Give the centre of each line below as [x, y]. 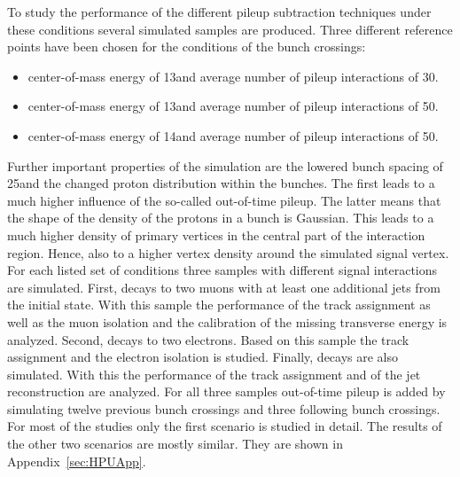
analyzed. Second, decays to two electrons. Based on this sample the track [208, 339]
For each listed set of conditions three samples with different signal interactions [222, 270]
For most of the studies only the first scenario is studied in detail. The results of [225, 426]
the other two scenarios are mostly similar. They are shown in [175, 444]
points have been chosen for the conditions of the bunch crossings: [187, 47]
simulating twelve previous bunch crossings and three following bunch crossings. [224, 408]
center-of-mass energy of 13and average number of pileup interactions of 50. [233, 106]
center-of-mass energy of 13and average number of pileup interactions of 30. [233, 76]
